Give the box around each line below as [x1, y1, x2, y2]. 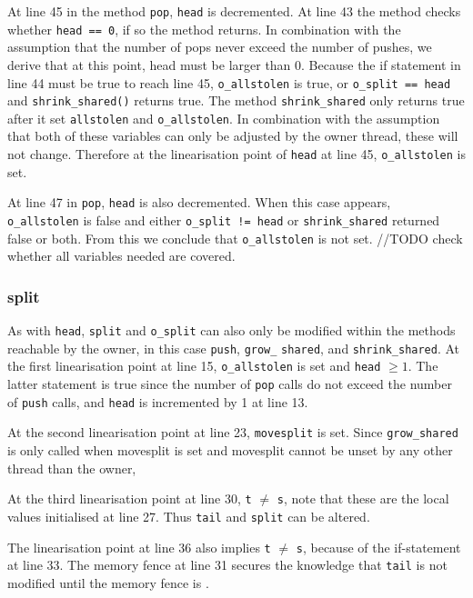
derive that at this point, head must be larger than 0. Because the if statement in [7, 55, 461, 74]
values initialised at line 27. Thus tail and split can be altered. [7, 506, 370, 525]
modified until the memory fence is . [7, 573, 209, 592]
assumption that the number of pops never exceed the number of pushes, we [7, 37, 432, 56]
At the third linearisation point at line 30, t [7, 489, 252, 508]
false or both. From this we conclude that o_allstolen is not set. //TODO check [7, 228, 463, 247]
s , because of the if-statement [296, 537, 461, 556]
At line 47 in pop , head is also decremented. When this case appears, [7, 193, 391, 212]
